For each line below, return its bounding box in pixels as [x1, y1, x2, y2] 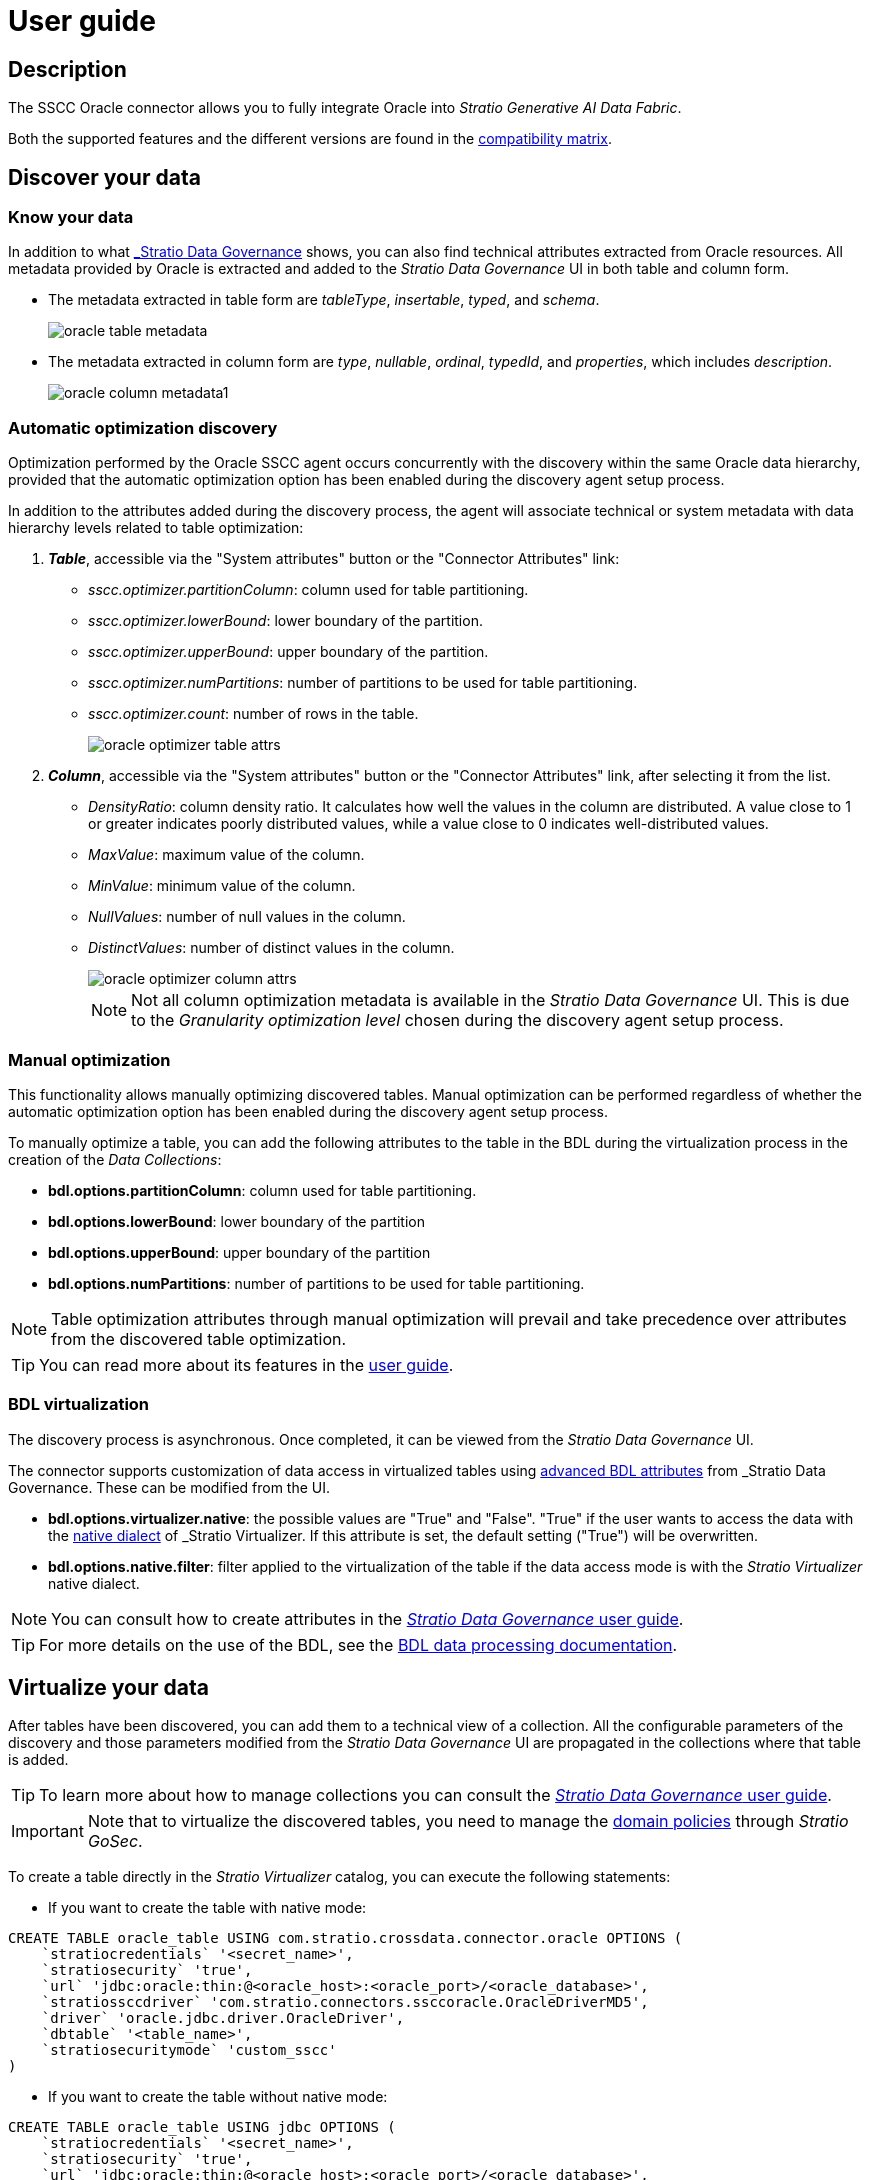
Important [11, 1821, 84, 1842]
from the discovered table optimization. [51, 1328, 347, 1349]
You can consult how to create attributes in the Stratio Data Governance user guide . [51, 1608, 684, 1629]
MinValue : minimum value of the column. [88, 877, 356, 895]
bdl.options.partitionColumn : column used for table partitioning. [48, 1181, 477, 1199]
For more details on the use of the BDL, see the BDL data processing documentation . [39, 1634, 678, 1655]
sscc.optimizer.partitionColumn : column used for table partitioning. [88, 581, 529, 599]
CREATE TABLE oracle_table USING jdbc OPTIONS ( [8, 2119, 396, 2136]
